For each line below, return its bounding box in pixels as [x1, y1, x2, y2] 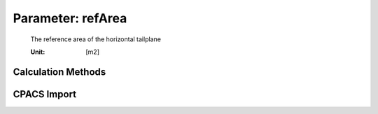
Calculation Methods [13, 66, 106, 78]
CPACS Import [13, 88, 77, 100]
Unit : [30, 48, 45, 56]
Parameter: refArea [13, 10, 127, 26]
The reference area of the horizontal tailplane [30, 35, 161, 43]
